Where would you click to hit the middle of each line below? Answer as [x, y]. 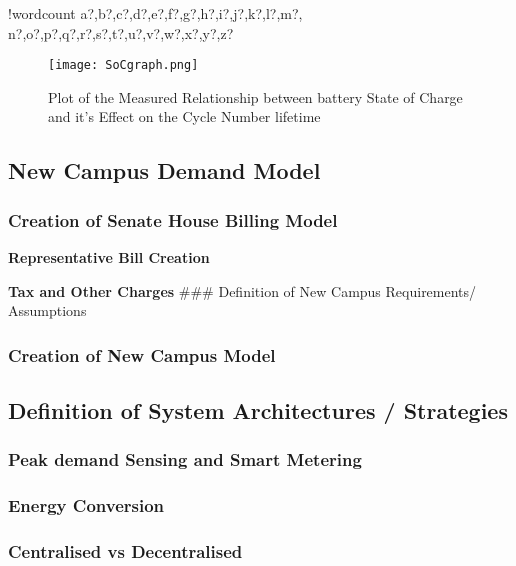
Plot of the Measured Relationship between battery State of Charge [255, 96]
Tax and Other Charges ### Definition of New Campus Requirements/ [242, 290]
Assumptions [47, 310]
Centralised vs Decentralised [125, 551]
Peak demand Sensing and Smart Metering [185, 459]
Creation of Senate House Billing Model [173, 219]
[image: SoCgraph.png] [123, 65]
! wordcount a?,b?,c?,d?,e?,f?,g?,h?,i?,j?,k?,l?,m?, [155, 13]
